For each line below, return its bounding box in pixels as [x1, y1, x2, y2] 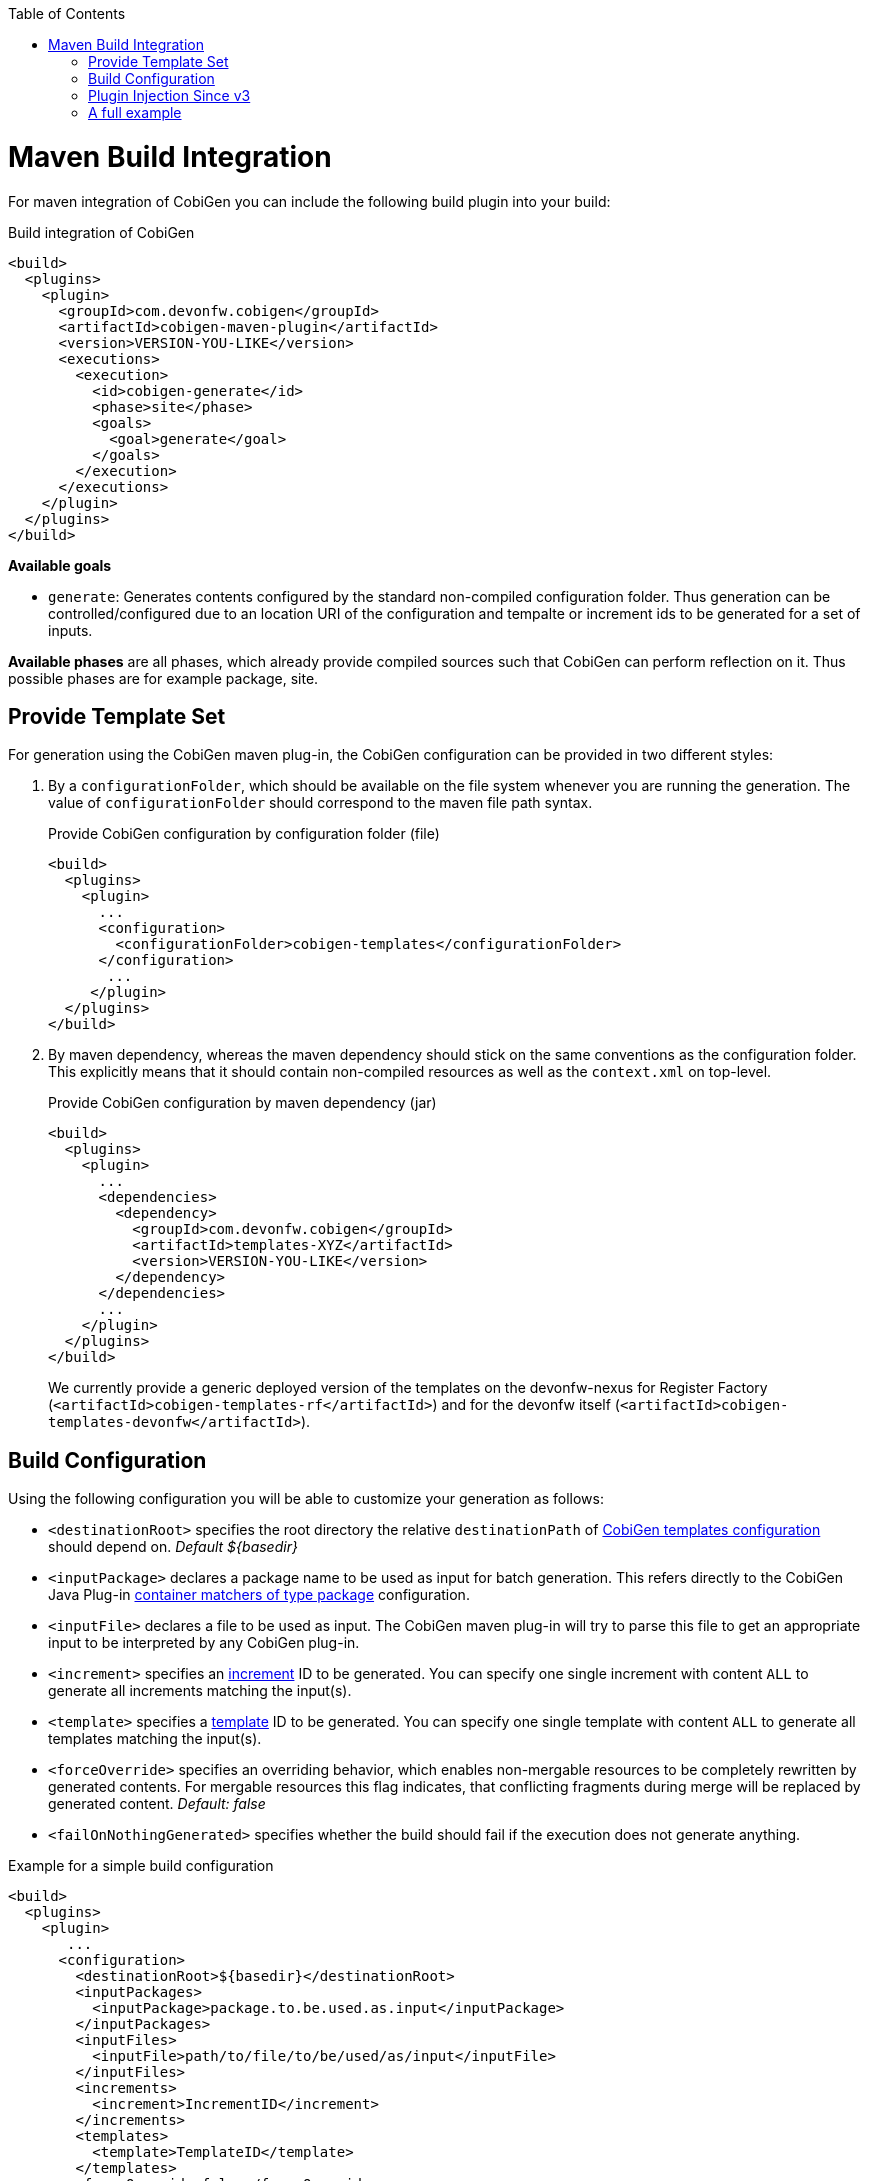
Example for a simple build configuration [8, 1857, 274, 1875]
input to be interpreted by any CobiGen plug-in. [48, 1634, 360, 1652]
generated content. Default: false [48, 1795, 266, 1813]
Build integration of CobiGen [8, 223, 195, 241]
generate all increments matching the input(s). [48, 1682, 352, 1700]
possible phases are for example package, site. [8, 669, 319, 687]
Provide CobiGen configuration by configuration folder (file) [48, 825, 440, 843]
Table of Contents [8, 5, 126, 22]
